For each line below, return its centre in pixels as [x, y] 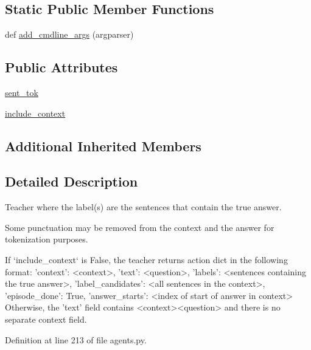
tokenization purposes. [47, 239]
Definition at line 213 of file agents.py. [76, 339]
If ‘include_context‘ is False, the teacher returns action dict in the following [146, 259]
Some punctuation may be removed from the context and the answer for [140, 227]
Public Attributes [61, 67]
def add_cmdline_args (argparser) [69, 34]
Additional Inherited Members [103, 146]
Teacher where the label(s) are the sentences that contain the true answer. [143, 207]
